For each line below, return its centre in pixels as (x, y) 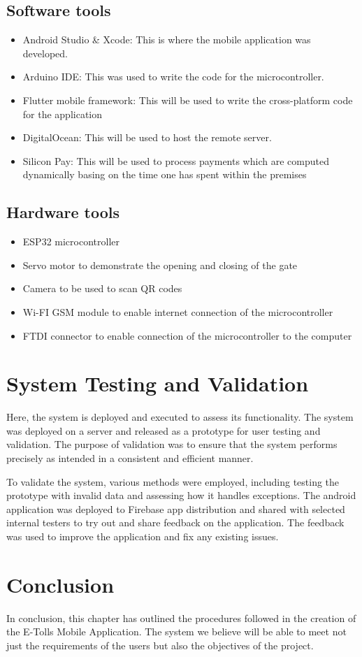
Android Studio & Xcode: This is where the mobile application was (167, 39)
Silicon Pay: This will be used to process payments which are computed (176, 160)
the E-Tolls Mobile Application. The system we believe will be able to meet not (176, 631)
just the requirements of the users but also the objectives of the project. (160, 645)
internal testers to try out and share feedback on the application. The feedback (175, 522)
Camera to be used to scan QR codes (102, 288)
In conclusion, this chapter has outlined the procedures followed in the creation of (181, 618)
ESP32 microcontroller (71, 241)
